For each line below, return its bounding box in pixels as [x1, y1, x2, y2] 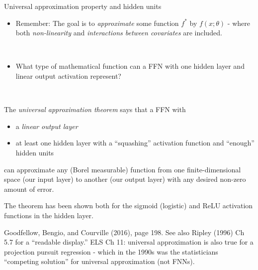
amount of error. [4, 183, 54, 194]
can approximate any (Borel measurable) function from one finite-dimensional [4, 164, 241, 174]
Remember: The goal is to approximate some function [15, 17, 179, 28]
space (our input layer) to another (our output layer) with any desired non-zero [4, 174, 246, 184]
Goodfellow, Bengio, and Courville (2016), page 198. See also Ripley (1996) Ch [4, 227, 245, 237]
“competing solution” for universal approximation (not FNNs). [4, 256, 195, 267]
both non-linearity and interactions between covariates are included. [15, 27, 222, 38]
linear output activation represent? [15, 70, 121, 81]
